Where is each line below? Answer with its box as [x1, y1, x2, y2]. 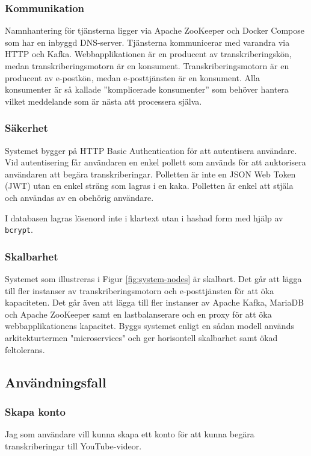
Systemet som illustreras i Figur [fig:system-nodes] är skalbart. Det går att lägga [5, 273, 302, 285]
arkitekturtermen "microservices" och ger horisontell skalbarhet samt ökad [5, 331, 278, 344]
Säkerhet [5, 120, 48, 135]
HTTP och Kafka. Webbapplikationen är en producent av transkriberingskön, [5, 48, 292, 60]
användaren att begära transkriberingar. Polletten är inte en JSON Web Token [5, 167, 296, 180]
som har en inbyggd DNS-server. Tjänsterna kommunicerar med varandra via [5, 35, 290, 48]
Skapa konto [5, 404, 66, 419]
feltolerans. [5, 343, 45, 356]
